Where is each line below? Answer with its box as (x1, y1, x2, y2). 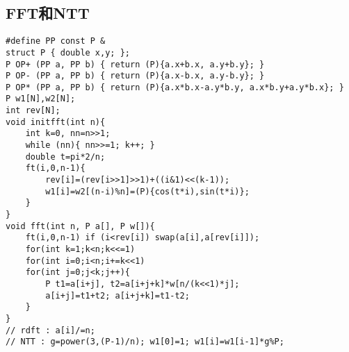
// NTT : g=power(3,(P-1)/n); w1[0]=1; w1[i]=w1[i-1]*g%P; (6, 337, 284, 347)
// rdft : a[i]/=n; (6, 325, 95, 335)
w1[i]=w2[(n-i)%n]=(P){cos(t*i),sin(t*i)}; (45, 186, 250, 196)
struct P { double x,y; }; (6, 47, 130, 58)
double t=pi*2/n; (25, 151, 106, 162)
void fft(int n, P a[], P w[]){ (6, 221, 155, 231)
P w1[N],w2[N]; (6, 94, 76, 104)
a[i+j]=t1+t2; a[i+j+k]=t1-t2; (45, 290, 190, 301)
